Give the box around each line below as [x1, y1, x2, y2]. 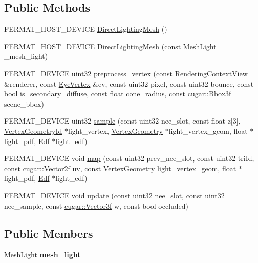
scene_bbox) [4, 98, 44, 109]
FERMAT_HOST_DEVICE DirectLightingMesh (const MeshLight [4, 41, 217, 51]
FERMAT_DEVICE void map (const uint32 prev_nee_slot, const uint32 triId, [4, 153, 254, 164]
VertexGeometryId [4, 125, 62, 136]
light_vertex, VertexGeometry [68, 125, 163, 136]
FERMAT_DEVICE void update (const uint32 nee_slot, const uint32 [4, 190, 225, 200]
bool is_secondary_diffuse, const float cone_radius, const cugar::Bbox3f [4, 88, 231, 99]
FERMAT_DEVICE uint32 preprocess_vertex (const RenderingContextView [4, 68, 248, 78]
